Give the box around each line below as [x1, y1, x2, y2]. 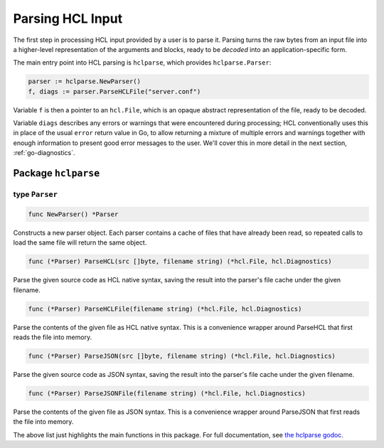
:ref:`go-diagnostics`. [13, 149, 75, 157]
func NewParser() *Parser [28, 210, 119, 218]
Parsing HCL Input [13, 11, 123, 26]
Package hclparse [13, 167, 100, 179]
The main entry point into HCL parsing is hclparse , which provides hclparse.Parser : [13, 58, 272, 67]
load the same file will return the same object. [13, 238, 147, 247]
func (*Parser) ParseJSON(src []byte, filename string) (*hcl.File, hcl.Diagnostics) [28, 352, 336, 360]
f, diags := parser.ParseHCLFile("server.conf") [28, 87, 201, 95]
